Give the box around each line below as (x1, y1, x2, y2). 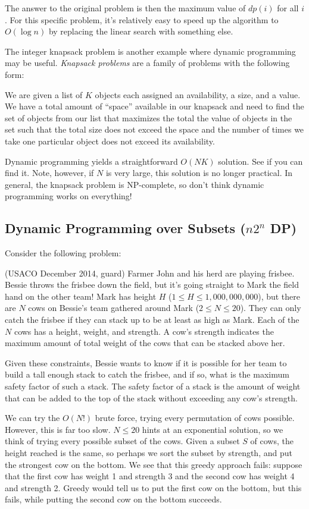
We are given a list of (5, 88, 83, 100)
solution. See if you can (218, 155, 303, 167)
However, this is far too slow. (5, 423, 111, 435)
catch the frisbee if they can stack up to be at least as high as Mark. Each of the (5, 313, 299, 326)
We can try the (5, 411, 60, 424)
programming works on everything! (5, 190, 132, 202)
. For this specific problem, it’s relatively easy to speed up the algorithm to (5, 13, 279, 26)
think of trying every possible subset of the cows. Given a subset (5, 435, 240, 447)
